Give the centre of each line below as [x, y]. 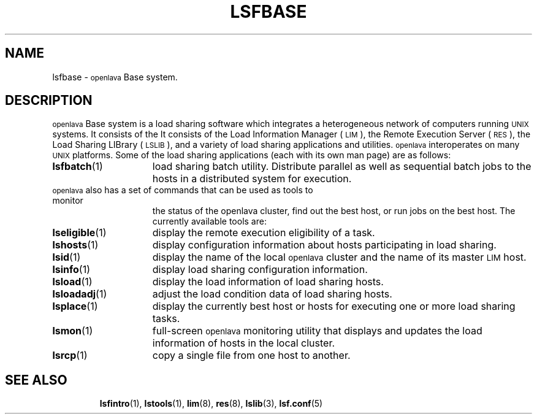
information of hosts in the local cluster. [244, 343]
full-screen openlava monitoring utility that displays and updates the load [317, 331]
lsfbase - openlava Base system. [115, 77]
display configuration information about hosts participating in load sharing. [324, 245]
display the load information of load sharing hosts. [268, 282]
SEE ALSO [36, 380]
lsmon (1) [73, 331]
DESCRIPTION [49, 101]
